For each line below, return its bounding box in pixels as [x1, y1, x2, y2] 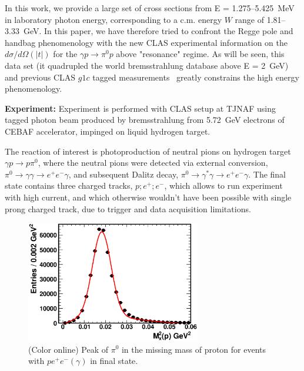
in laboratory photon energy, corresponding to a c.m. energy [5, 13, 222, 25]
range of [235, 13, 265, 25]
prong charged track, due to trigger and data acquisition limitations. [5, 202, 251, 215]
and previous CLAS [5, 71, 76, 83]
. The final [248, 168, 286, 180]
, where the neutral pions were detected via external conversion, [38, 156, 268, 169]
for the [53, 48, 78, 60]
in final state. [90, 355, 138, 367]
